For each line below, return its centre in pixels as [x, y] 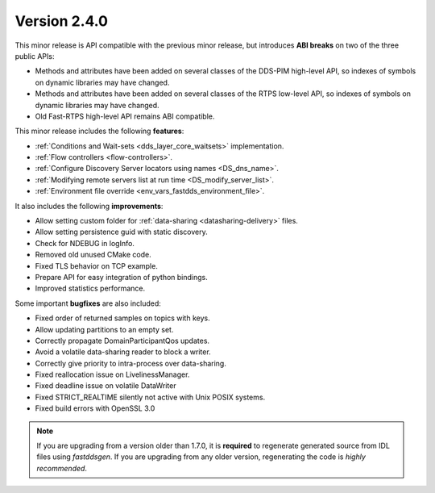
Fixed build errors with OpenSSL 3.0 [95, 408]
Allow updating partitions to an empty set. [104, 329]
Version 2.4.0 [62, 21]
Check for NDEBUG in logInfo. [85, 243]
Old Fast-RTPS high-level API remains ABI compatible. [125, 116]
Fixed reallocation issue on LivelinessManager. [112, 374]
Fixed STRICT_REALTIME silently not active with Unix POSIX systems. [150, 397]
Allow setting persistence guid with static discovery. [122, 232]
